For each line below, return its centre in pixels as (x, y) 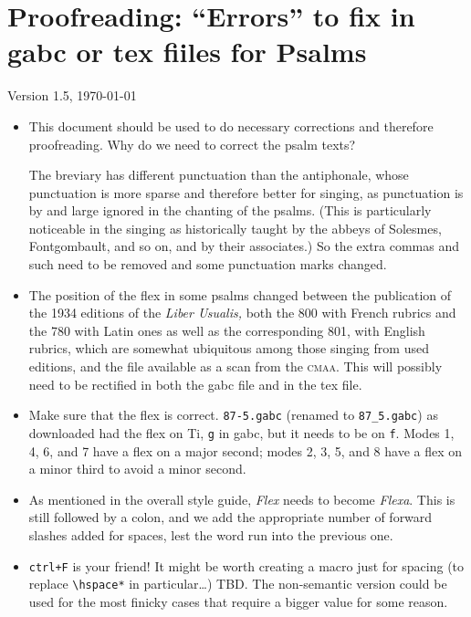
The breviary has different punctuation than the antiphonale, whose (219, 175)
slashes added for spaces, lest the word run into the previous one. (211, 534)
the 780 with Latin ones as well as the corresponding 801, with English (227, 330)
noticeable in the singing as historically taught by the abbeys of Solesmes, (235, 228)
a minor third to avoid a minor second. (137, 469)
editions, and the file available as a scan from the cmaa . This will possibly (235, 366)
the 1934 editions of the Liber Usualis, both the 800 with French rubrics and (242, 313)
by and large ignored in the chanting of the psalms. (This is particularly (230, 210)
